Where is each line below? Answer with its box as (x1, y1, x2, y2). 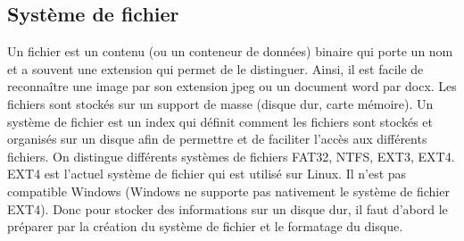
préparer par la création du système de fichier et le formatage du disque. (7, 217, 403, 236)
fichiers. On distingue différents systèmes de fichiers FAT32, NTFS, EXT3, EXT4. (7, 146, 455, 165)
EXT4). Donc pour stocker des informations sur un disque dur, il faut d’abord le (7, 199, 448, 218)
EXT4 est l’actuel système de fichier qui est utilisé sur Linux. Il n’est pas (7, 164, 407, 183)
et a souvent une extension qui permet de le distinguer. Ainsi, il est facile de (7, 59, 424, 78)
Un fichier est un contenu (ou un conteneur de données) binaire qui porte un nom (7, 42, 453, 61)
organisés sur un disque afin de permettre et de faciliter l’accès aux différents (7, 129, 427, 148)
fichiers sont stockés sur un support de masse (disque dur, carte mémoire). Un (7, 94, 434, 112)
